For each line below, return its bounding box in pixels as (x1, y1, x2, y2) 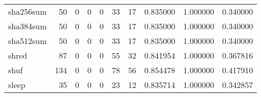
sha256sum (8, 6, 47, 17)
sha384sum (8, 20, 47, 32)
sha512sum (8, 35, 47, 46)
